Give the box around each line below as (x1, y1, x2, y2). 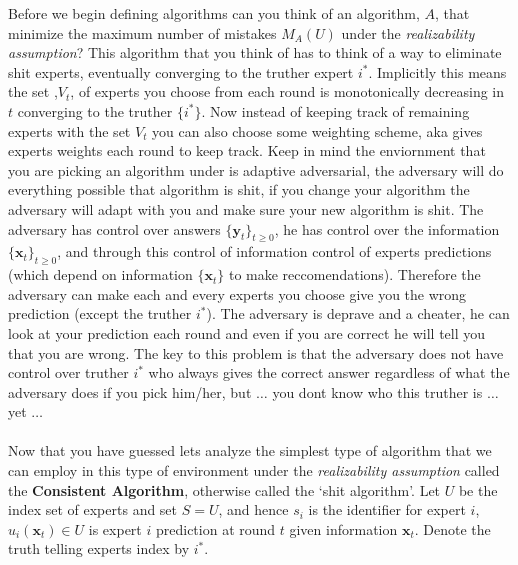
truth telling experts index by (8, 538, 190, 559)
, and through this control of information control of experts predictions (57, 241, 492, 262)
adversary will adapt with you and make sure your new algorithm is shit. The (8, 198, 484, 219)
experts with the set (8, 120, 131, 141)
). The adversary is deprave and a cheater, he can (206, 303, 510, 324)
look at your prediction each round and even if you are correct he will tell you (8, 322, 486, 343)
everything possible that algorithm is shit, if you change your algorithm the (8, 179, 470, 200)
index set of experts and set (8, 499, 178, 520)
